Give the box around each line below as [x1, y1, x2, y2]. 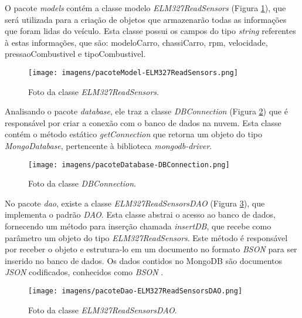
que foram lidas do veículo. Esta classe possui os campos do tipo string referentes [5, 25, 296, 37]
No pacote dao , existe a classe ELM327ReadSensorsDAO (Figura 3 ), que [5, 197, 265, 209]
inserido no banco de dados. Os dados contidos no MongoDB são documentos [5, 254, 283, 266]
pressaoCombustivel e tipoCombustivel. [5, 48, 146, 60]
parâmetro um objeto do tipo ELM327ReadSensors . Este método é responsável [5, 231, 288, 243]
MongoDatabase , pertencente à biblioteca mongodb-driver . [5, 140, 212, 151]
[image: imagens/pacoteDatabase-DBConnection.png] [28, 160, 230, 169]
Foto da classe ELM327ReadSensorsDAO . [28, 303, 177, 316]
